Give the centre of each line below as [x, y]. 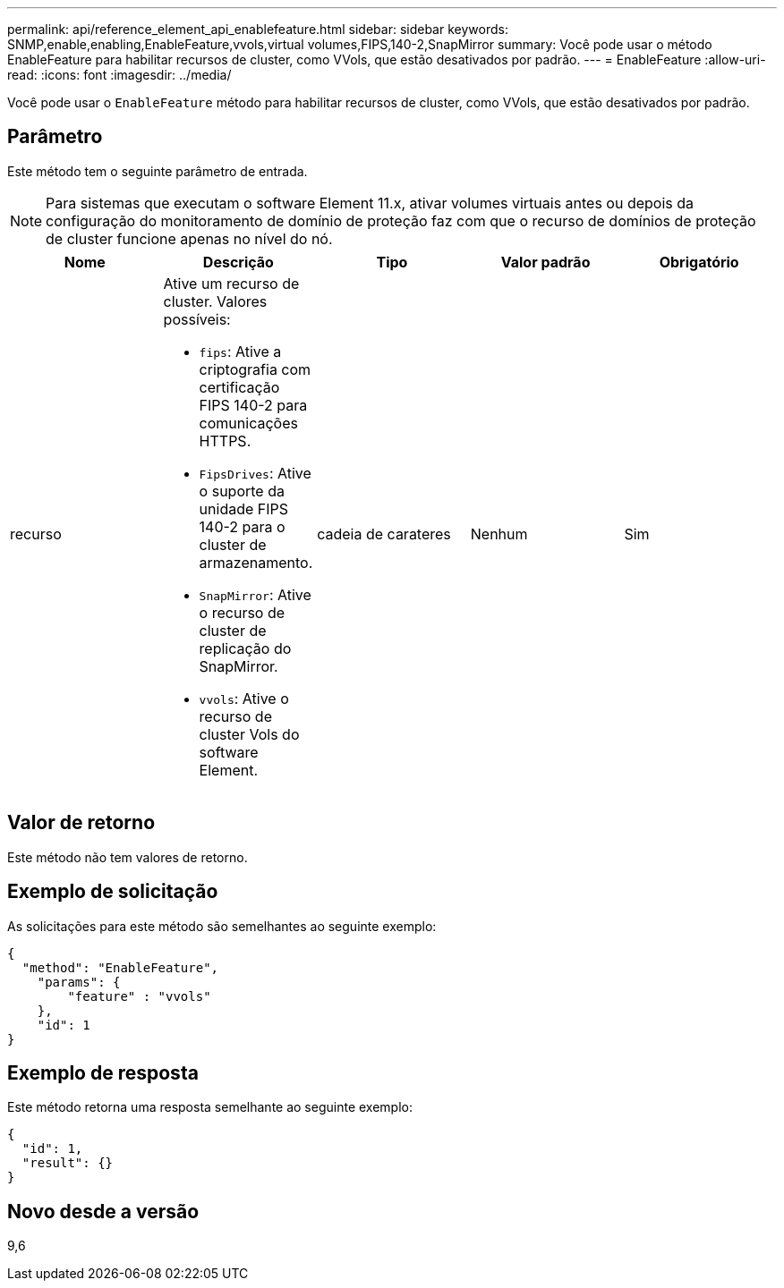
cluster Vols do [249, 734]
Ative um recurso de [231, 283]
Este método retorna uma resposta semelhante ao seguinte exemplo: [210, 1107]
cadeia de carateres [384, 534]
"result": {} [68, 1163]
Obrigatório [699, 262]
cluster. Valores [215, 301]
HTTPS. [225, 441]
